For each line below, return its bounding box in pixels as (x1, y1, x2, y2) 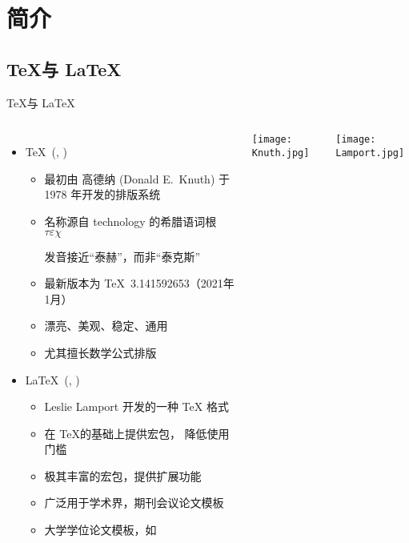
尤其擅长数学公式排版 (44, 344, 157, 360)
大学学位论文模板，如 (44, 521, 157, 538)
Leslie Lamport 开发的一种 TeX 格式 (44, 398, 229, 415)
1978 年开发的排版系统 (44, 186, 161, 203)
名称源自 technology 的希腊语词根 (44, 212, 217, 229)
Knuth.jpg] (251, 147, 310, 159)
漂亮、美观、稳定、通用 (44, 317, 168, 334)
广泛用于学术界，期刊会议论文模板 (44, 494, 224, 511)
